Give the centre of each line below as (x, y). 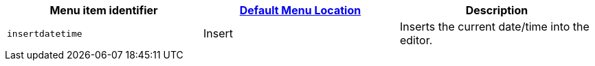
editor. (416, 40)
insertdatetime (45, 33)
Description (497, 10)
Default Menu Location (300, 10)
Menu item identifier (104, 10)
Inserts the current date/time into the (494, 27)
